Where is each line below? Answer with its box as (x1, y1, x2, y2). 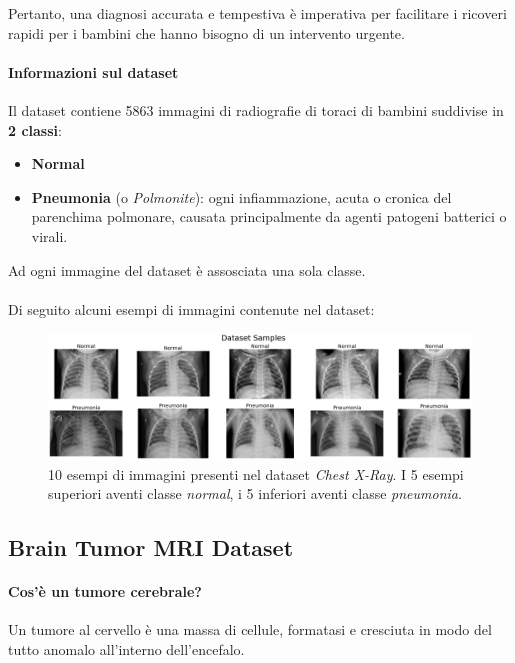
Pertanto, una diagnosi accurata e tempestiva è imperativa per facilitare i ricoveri (8, 3, 507, 23)
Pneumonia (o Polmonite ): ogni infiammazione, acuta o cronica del (31, 186, 452, 207)
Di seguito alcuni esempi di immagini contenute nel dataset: (8, 298, 375, 319)
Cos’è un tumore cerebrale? (8, 581, 202, 602)
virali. (31, 225, 68, 246)
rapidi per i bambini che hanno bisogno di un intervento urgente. (8, 22, 405, 43)
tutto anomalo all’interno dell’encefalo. (8, 638, 245, 659)
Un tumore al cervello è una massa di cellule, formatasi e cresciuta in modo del (8, 619, 492, 640)
